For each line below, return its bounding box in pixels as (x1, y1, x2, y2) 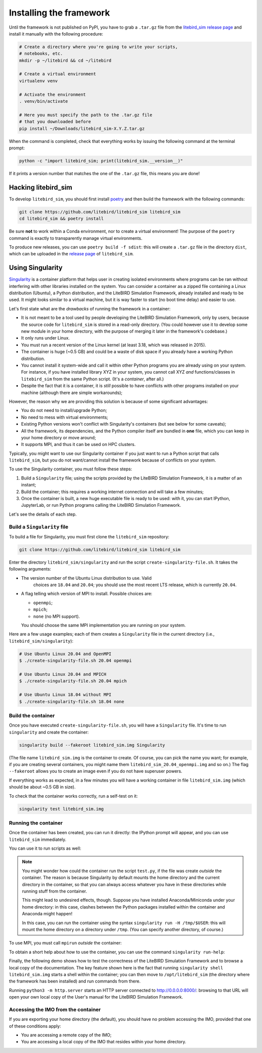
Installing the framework (9, 7, 110, 18)
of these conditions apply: (9, 1023, 61, 1029)
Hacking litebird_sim (9, 183, 73, 192)
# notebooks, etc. (19, 51, 63, 56)
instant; (21, 482, 36, 488)
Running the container (9, 820, 63, 826)
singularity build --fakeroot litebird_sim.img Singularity (19, 742, 165, 748)
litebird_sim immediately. (9, 837, 66, 842)
